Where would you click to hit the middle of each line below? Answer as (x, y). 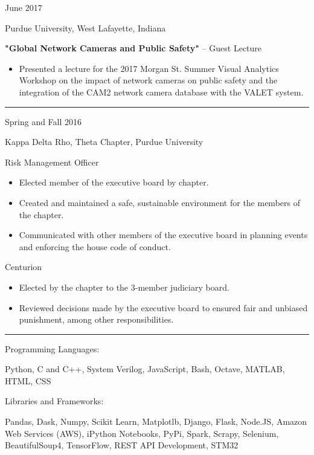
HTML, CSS (28, 380)
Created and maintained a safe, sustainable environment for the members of (159, 202)
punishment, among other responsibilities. (96, 319)
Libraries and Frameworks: (54, 401)
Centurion (24, 267)
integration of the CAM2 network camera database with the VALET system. (161, 92)
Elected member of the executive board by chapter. (114, 182)
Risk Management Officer (52, 162)
